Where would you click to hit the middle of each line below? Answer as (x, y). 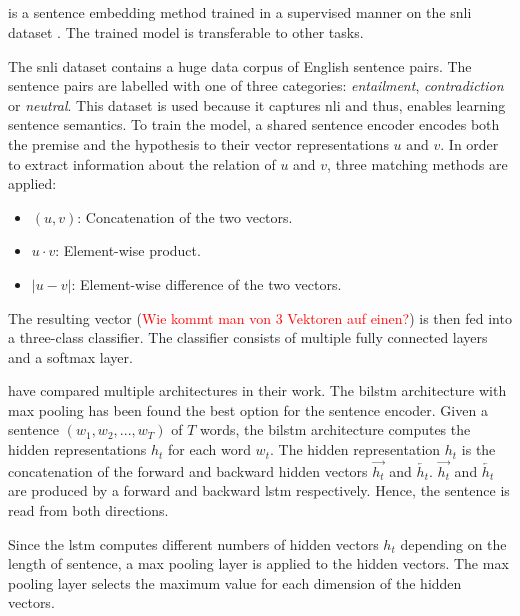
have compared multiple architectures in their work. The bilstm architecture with (257, 390)
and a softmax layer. (70, 356)
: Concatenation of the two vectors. (185, 216)
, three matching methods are (417, 163)
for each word (209, 449)
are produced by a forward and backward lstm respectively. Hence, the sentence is (259, 490)
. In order (469, 143)
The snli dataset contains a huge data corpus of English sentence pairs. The (240, 65)
